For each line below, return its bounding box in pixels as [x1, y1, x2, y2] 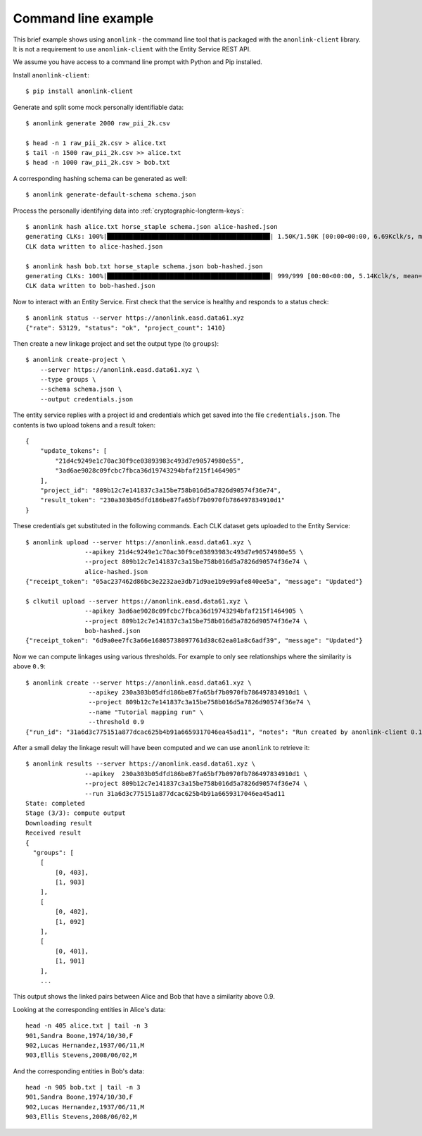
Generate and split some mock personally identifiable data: [13, 103, 184, 111]
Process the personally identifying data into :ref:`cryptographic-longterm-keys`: [13, 206, 244, 215]
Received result [25, 829, 82, 837]
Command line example [13, 11, 154, 26]
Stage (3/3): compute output [25, 809, 126, 817]
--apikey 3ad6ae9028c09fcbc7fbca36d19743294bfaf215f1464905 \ [84, 607, 304, 616]
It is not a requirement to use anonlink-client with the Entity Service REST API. [13, 44, 251, 53]
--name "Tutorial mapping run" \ [88, 708, 204, 716]
